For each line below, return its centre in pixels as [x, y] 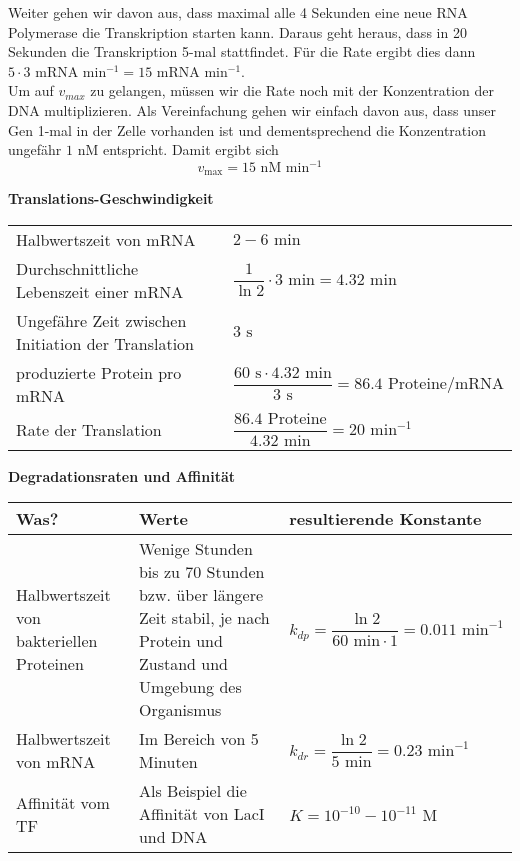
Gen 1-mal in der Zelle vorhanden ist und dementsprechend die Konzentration [247, 129]
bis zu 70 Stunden [201, 572]
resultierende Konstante [385, 519]
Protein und [180, 641]
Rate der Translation [89, 429]
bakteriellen [57, 641]
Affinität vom [63, 802]
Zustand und [183, 664]
